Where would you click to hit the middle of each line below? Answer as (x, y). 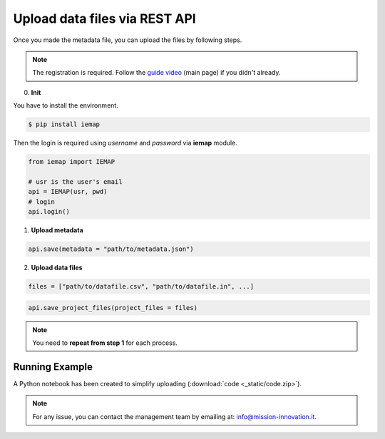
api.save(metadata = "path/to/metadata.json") (111, 249)
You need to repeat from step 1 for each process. (105, 343)
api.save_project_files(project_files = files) (113, 308)
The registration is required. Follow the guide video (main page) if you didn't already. (156, 73)
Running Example (53, 367)
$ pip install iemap (64, 124)
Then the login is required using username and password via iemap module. (125, 143)
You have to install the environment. (66, 105)
